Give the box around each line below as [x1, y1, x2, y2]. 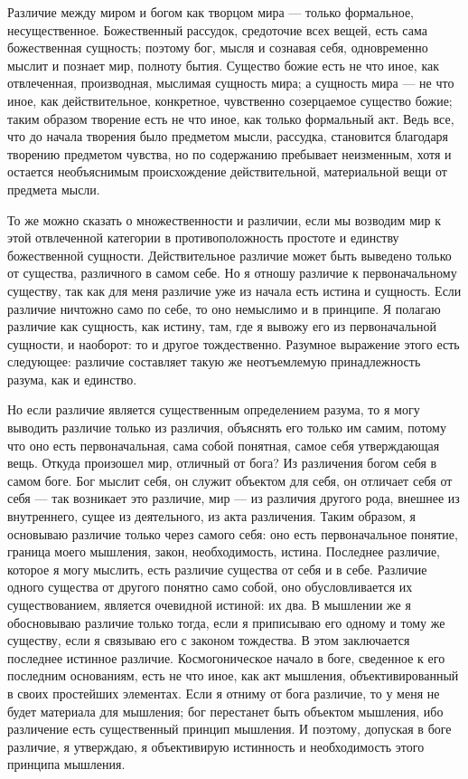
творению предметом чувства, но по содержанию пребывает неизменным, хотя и [7, 144, 452, 163]
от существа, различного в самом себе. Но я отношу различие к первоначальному [7, 263, 457, 282]
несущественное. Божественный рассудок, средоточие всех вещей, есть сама [7, 20, 427, 39]
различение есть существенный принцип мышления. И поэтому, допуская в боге [7, 719, 452, 738]
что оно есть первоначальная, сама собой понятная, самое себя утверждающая [7, 435, 440, 454]
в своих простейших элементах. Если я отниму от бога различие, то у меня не [7, 683, 440, 702]
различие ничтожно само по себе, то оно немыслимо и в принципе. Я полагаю [7, 299, 441, 318]
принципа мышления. [7, 755, 126, 774]
